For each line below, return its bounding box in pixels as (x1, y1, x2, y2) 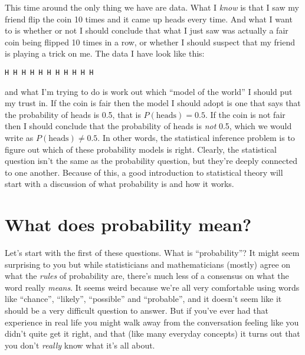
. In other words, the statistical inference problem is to (97, 132, 295, 143)
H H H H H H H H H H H (5, 68, 94, 77)
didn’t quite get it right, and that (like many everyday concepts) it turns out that (5, 327, 300, 340)
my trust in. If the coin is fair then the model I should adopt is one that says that (5, 97, 301, 109)
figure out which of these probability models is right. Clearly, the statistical (5, 143, 277, 155)
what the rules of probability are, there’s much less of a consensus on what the (5, 269, 289, 282)
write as (5, 132, 34, 143)
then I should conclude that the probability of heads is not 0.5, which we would (5, 120, 292, 132)
